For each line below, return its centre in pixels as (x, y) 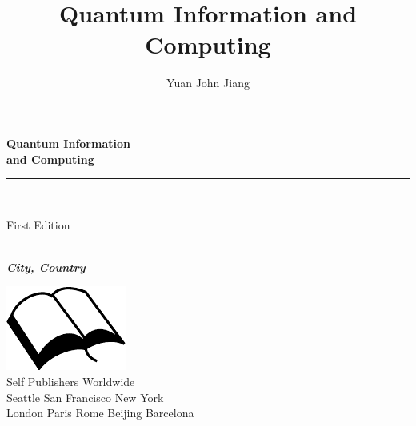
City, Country (46, 267)
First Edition (38, 224)
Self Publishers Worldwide (71, 382)
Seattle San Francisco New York (85, 397)
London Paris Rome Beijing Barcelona (100, 413)
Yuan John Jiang (208, 83)
